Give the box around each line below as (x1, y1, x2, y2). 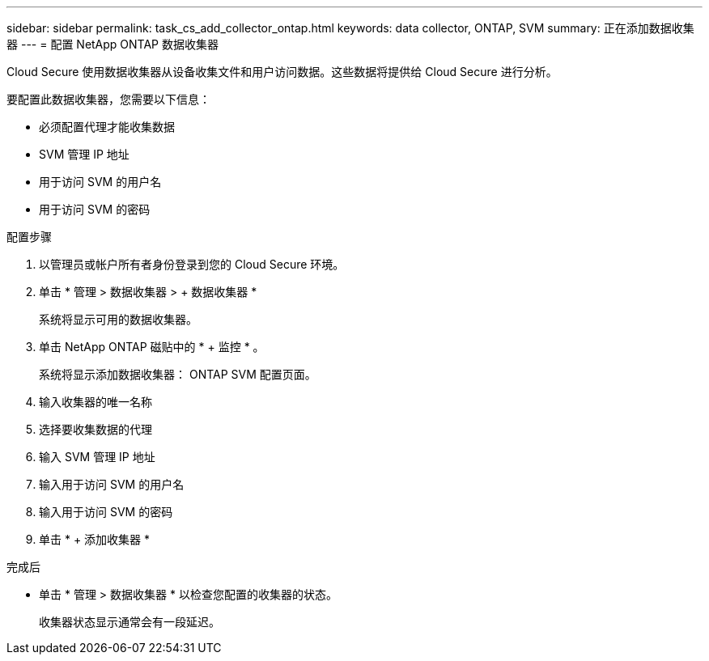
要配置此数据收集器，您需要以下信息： (6, 92, 210, 106)
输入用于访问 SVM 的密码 (39, 505, 173, 519)
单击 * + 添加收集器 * (39, 532, 151, 546)
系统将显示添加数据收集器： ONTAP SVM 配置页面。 (39, 367, 316, 381)
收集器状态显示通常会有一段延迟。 (39, 615, 220, 629)
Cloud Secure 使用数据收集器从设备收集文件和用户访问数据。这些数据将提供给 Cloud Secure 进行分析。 (6, 65, 558, 78)
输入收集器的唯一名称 (39, 395, 152, 409)
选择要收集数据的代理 (39, 422, 152, 436)
